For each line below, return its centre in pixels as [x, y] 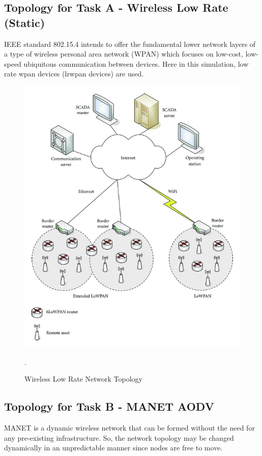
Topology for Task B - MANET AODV [109, 406]
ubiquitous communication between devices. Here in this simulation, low [136, 63]
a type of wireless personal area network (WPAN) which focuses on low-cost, [124, 54]
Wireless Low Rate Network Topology [83, 379]
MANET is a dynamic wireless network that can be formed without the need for [129, 427]
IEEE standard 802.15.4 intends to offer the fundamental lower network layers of [130, 44]
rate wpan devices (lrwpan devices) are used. [74, 74]
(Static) [25, 22]
